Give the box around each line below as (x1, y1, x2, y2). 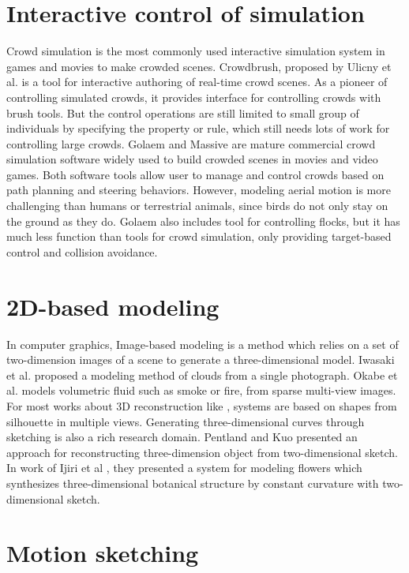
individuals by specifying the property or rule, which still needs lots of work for (6, 120, 390, 137)
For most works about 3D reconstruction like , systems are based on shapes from (6, 397, 397, 414)
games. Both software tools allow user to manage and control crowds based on (6, 166, 385, 182)
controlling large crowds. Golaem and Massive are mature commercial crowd (6, 135, 376, 152)
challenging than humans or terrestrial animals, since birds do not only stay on (6, 197, 388, 214)
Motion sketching (6, 537, 199, 569)
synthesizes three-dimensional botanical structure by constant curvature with (6, 474, 379, 491)
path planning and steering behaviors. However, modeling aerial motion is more (6, 182, 391, 198)
